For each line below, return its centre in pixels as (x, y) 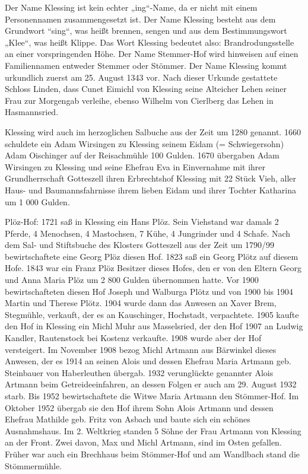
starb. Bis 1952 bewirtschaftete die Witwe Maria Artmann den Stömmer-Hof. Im (152, 396)
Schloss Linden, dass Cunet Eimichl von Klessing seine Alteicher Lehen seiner (146, 89)
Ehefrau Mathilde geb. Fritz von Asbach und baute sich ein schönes (128, 419)
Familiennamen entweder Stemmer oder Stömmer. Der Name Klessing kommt (146, 65)
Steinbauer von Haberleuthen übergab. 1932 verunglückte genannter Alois (139, 372)
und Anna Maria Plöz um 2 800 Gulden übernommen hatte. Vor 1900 (132, 280)
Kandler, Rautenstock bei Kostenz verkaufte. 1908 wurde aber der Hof (133, 338)
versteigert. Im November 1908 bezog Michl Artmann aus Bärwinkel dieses (141, 349)
